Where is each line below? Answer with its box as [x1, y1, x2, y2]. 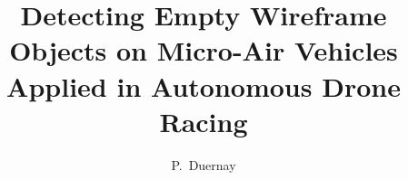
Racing [159, 102, 248, 139]
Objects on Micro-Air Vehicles [9, 32, 398, 69]
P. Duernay [171, 155, 236, 174]
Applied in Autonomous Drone [6, 67, 401, 104]
